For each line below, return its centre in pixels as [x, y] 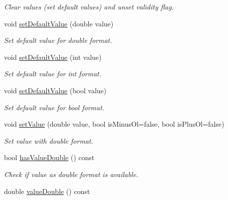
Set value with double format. [49, 140]
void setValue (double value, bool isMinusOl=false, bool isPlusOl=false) [114, 124]
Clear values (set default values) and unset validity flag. [89, 6]
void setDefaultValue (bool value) [55, 90]
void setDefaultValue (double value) [59, 23]
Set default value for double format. [58, 40]
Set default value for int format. [53, 74]
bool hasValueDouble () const [49, 157]
